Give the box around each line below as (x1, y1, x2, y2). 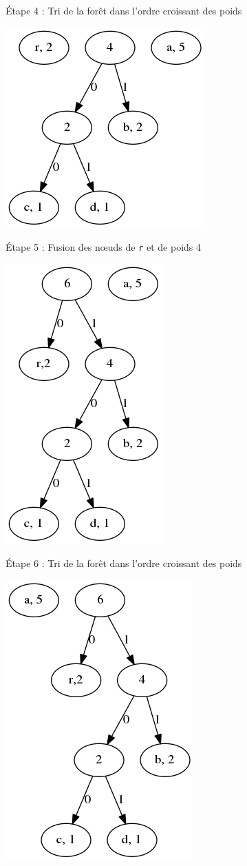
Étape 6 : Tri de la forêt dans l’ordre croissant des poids (6, 556, 242, 570)
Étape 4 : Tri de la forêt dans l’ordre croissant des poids (6, 3, 242, 17)
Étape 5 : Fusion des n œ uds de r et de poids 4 (6, 240, 202, 254)
